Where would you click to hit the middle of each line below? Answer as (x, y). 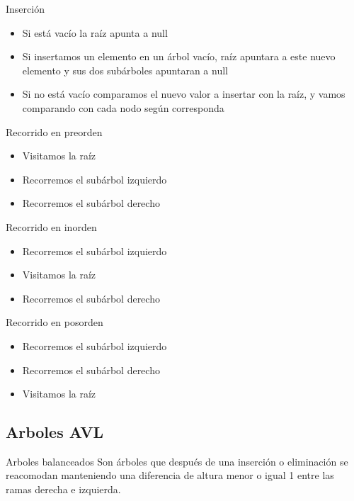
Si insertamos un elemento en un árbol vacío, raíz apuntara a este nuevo (179, 56)
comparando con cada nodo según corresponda (123, 107)
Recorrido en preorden (54, 131)
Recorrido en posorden (55, 322)
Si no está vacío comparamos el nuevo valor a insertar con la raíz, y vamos (184, 94)
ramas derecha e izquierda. (63, 489)
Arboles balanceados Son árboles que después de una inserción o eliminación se (177, 461)
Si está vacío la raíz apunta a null (95, 32)
